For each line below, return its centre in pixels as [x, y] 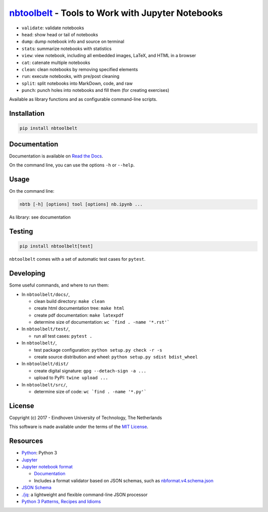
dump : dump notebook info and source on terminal [73, 42]
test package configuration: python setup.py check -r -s [98, 350]
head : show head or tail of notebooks [60, 34]
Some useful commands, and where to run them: [59, 285]
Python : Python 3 [39, 453]
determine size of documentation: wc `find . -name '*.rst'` [102, 322]
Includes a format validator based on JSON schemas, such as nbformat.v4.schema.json [124, 480]
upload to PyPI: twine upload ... [71, 378]
